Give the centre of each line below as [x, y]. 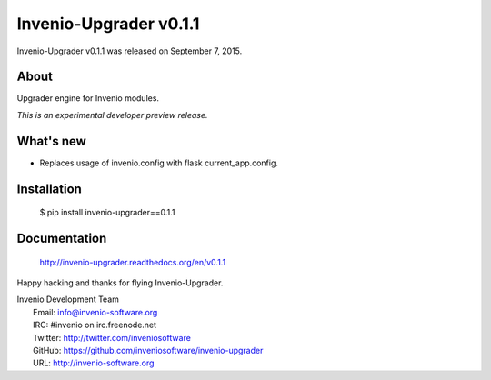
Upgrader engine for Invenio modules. [88, 98]
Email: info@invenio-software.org [95, 312]
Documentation [62, 238]
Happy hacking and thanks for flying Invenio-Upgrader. [120, 283]
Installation [49, 189]
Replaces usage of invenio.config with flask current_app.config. [159, 163]
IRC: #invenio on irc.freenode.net [95, 325]
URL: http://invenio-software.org [94, 363]
